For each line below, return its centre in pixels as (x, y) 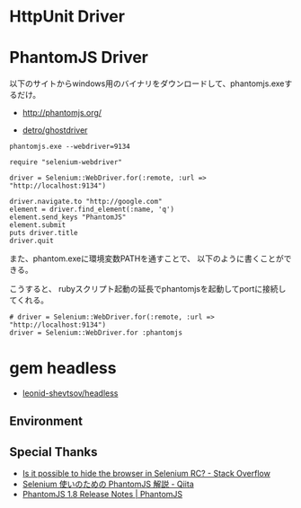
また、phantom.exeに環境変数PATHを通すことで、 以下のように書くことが (147, 258)
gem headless (63, 368)
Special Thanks (53, 452)
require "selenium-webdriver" (66, 162)
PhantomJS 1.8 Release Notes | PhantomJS (102, 495)
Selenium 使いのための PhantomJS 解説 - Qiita (108, 484)
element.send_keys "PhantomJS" (68, 217)
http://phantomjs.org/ (62, 113)
